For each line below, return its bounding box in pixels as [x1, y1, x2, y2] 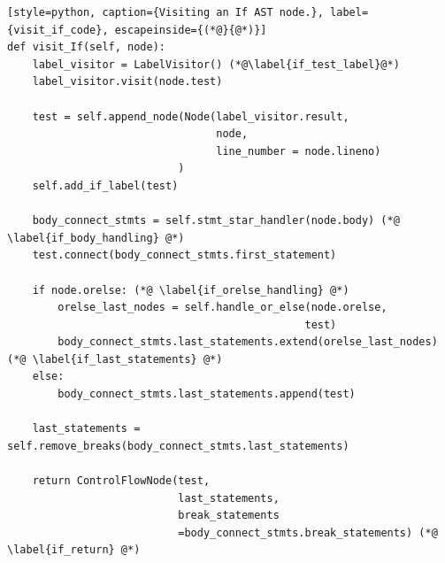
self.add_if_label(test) [32, 179, 179, 192]
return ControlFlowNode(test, [32, 474, 211, 488]
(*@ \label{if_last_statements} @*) [7, 352, 223, 366]
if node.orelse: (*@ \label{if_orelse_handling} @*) [32, 283, 349, 297]
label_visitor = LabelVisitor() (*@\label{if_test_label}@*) [32, 58, 400, 71]
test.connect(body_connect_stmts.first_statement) [32, 249, 337, 262]
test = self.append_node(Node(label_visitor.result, [32, 110, 349, 123]
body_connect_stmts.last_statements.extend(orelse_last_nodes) [58, 335, 438, 349]
